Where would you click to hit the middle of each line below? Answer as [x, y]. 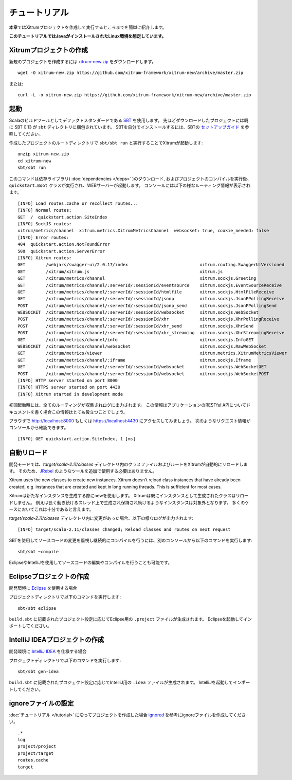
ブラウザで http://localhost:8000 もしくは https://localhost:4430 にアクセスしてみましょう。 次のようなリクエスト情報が [130, 420]
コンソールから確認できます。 [39, 428]
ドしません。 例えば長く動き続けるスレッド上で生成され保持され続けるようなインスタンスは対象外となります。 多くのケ [129, 502]
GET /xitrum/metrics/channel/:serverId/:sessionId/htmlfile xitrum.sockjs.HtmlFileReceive [146, 292]
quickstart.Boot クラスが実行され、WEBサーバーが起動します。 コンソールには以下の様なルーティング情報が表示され [130, 185]
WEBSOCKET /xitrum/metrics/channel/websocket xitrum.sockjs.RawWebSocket [142, 346]
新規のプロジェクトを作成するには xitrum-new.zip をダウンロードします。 [82, 61]
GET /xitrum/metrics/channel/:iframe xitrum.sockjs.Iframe [135, 360]
